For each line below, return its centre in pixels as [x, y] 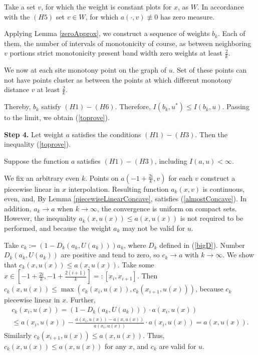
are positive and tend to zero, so [110, 255]
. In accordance [220, 7]
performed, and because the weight [58, 228]
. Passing [236, 106]
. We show [238, 255]
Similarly [18, 335]
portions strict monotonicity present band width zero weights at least [116, 53]
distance [17, 89]
